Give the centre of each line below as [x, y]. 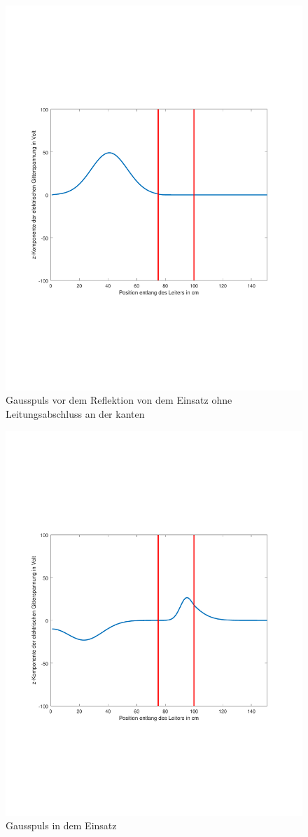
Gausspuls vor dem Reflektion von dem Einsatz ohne [119, 400]
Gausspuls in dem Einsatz [61, 825]
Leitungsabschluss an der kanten [75, 414]
